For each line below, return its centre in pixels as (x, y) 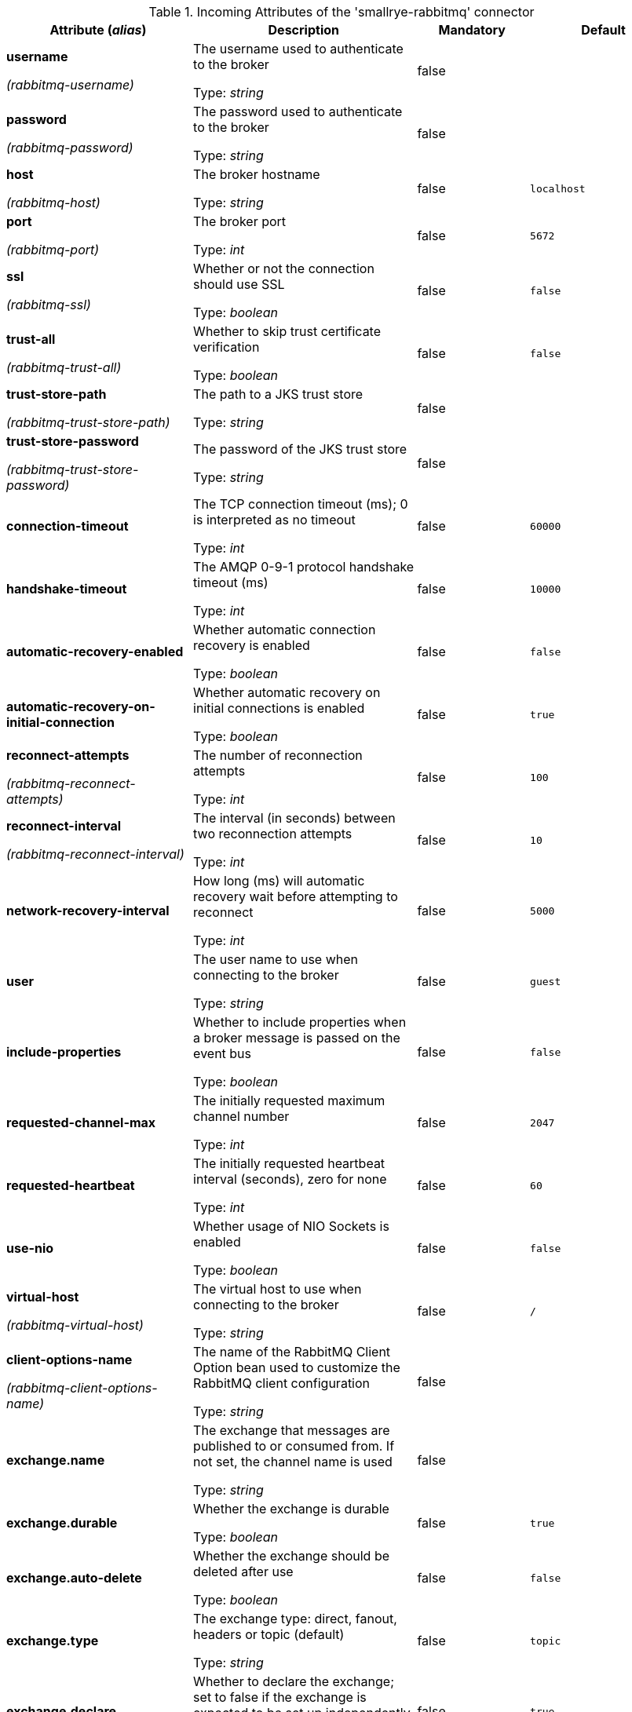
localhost (558, 188)
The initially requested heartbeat (289, 1163)
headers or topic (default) (269, 1634)
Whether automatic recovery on (287, 692)
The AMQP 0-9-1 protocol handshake (304, 567)
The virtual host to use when (278, 1289)
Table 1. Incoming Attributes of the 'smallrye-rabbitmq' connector (342, 12)
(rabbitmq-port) (53, 250)
